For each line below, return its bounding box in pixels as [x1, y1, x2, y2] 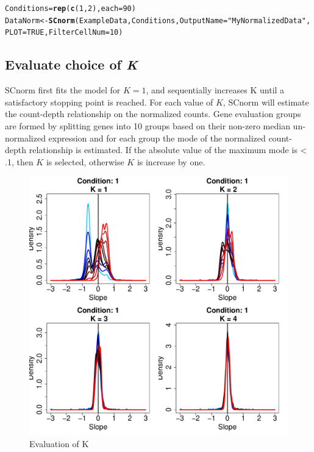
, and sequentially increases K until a [146, 84, 285, 96]
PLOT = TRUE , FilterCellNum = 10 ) [5, 28, 123, 37]
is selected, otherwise [46, 155, 124, 168]
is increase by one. [137, 155, 205, 168]
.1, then [5, 155, 34, 168]
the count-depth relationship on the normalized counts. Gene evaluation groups [5, 107, 301, 120]
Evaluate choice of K [5, 55, 138, 74]
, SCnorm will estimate [223, 95, 309, 108]
